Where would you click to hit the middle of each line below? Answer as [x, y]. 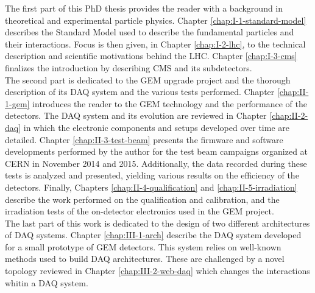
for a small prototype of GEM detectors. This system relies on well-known [143, 246]
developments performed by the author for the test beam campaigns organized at [157, 151]
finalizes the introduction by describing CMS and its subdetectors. [129, 67]
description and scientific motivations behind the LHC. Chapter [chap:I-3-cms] [151, 56]
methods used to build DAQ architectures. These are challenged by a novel [145, 259]
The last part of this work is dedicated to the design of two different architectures [157, 223]
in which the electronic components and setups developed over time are [156, 127]
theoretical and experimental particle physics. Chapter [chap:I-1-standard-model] [156, 20]
